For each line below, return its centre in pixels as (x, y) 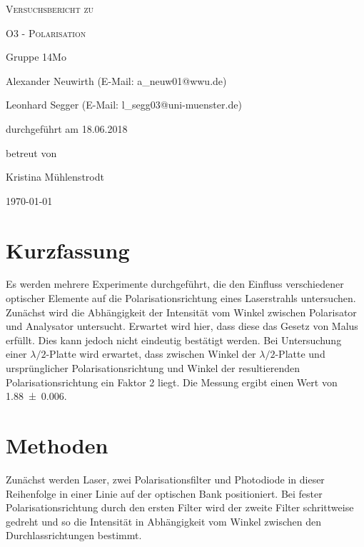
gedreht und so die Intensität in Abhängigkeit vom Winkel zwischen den (164, 521)
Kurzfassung (68, 250)
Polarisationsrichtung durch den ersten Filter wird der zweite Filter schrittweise (180, 507)
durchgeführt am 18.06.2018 (67, 128)
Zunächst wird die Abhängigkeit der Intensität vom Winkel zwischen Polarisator (181, 312)
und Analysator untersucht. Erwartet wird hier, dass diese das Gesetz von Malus (182, 326)
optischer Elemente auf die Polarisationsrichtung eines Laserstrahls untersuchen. (181, 298)
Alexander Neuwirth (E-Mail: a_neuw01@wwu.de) (116, 80)
